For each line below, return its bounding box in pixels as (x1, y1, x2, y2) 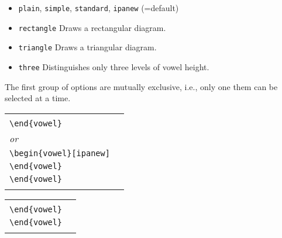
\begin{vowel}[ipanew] (9, 148, 110, 158)
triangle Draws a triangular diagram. (18, 41, 157, 53)
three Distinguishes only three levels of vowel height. (18, 60, 209, 73)
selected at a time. (5, 92, 71, 104)
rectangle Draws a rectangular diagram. (18, 21, 166, 33)
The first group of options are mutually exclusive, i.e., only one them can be (5, 80, 278, 92)
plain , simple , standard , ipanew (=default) (18, 2, 179, 13)
